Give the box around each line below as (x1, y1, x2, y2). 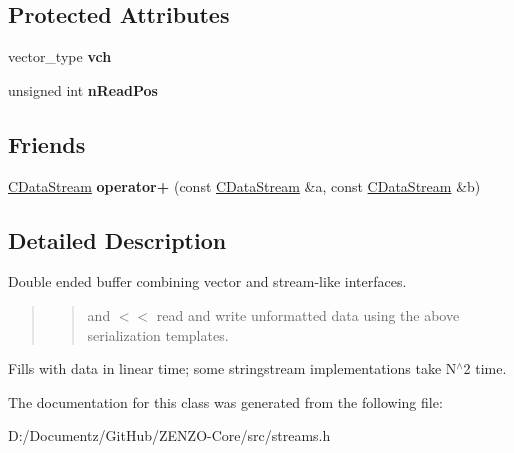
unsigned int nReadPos (8, 79, 158, 100)
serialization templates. (87, 324, 229, 345)
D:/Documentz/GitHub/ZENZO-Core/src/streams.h (8, 425, 331, 446)
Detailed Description (8, 224, 227, 255)
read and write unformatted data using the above (156, 304, 460, 325)
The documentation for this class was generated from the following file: (8, 391, 443, 412)
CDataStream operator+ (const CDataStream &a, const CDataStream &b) (8, 175, 481, 196)
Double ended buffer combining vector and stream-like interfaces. (8, 271, 407, 292)
